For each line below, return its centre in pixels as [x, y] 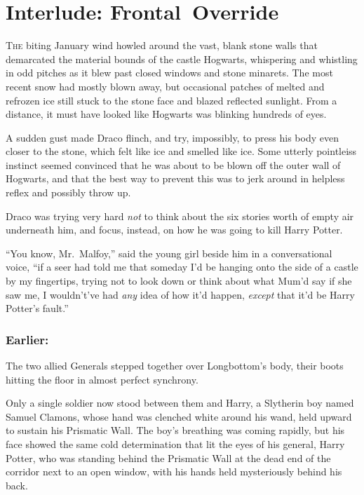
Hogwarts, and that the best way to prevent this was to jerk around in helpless [175, 178]
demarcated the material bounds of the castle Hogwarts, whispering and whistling [182, 59]
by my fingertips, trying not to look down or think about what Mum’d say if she [179, 281]
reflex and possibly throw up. [68, 192]
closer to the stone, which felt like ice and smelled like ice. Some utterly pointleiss [181, 151]
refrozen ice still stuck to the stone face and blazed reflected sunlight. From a [171, 100]
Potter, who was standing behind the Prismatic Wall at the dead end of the [168, 457]
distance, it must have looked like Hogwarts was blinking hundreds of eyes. [166, 114]
